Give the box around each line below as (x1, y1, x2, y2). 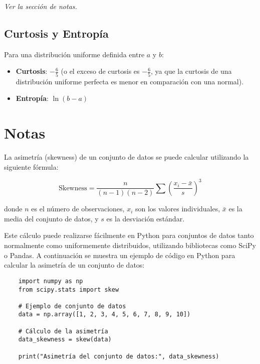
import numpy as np (18, 277, 83, 285)
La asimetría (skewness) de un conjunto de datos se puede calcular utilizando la (4, 152, 249, 162)
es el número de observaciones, (31, 203, 125, 214)
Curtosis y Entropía (4, 25, 109, 41)
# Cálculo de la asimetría (18, 327, 108, 335)
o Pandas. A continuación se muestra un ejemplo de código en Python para (4, 250, 235, 260)
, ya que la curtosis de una (151, 66, 232, 76)
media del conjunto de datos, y (4, 213, 99, 223)
